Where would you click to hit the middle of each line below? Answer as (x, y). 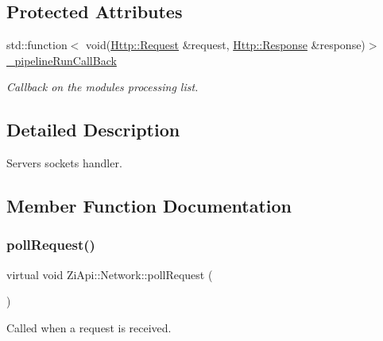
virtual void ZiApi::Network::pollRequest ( (110, 274)
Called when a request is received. (89, 327)
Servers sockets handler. (64, 163)
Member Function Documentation (149, 206)
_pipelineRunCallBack (62, 60)
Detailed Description (93, 130)
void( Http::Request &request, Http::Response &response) (226, 45)
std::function (37, 45)
